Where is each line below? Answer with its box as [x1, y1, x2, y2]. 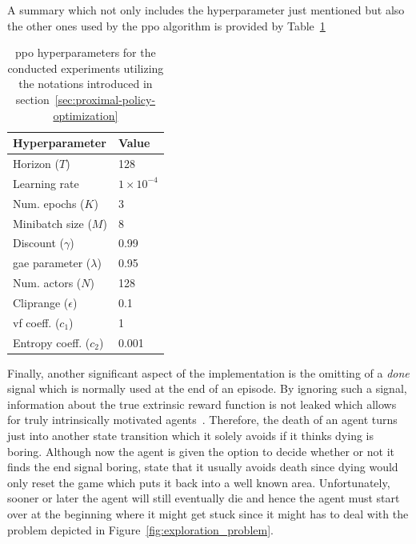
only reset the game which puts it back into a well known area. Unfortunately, [7, 474, 390, 490]
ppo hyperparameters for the [15, 44, 156, 61]
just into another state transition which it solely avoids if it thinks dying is [7, 427, 374, 444]
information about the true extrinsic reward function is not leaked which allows [7, 395, 397, 412]
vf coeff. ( [13, 314, 60, 330]
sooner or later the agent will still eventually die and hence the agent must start [7, 490, 400, 506]
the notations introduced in [18, 75, 153, 92]
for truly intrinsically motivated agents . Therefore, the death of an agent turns [7, 411, 398, 428]
